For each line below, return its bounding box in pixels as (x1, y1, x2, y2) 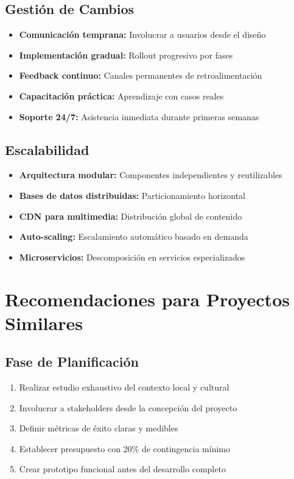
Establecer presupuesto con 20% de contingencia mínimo (19, 442, 231, 455)
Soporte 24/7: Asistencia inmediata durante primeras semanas (19, 110, 259, 123)
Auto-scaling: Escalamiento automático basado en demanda (19, 230, 248, 243)
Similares (5, 310, 83, 335)
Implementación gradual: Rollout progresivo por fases (19, 48, 233, 61)
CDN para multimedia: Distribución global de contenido (19, 209, 242, 222)
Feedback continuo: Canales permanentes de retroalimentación (19, 69, 262, 82)
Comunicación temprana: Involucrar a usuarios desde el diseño (19, 28, 266, 41)
